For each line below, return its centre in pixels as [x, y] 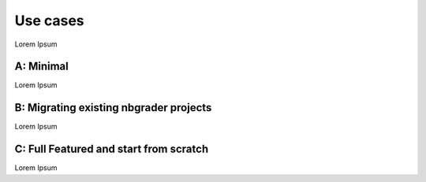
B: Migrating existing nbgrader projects [113, 108]
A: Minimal [41, 67]
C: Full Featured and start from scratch [112, 149]
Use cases [49, 20]
